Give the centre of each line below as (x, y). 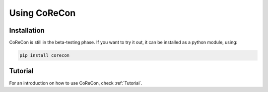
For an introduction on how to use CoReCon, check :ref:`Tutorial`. (76, 83)
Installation (27, 30)
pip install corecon (44, 55)
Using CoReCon (42, 13)
